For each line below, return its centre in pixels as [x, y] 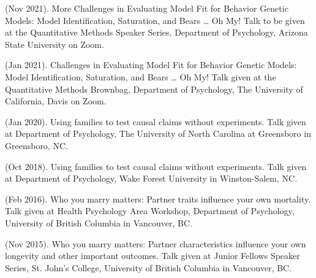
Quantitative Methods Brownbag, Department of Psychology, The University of [154, 89]
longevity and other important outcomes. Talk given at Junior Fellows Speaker [152, 256]
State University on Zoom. [55, 44]
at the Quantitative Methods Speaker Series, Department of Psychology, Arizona [156, 32]
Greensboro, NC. [36, 145]
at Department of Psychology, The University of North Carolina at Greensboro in [158, 133]
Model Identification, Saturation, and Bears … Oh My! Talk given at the [141, 76]
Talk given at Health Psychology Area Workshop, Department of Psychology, [150, 211]
